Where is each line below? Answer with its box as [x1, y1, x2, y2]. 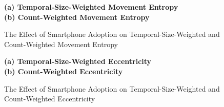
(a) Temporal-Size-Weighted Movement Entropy [4, 2, 178, 12]
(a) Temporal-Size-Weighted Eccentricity [4, 56, 152, 67]
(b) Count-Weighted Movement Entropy [4, 11, 150, 22]
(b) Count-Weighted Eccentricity [4, 66, 123, 76]
